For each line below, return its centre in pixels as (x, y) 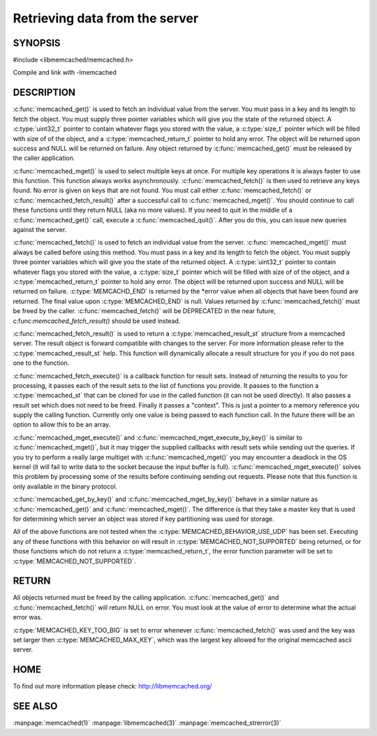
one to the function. (41, 363)
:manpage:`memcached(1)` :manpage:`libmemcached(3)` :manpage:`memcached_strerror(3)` (147, 723)
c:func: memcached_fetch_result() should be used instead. (97, 321)
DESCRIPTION (44, 93)
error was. (28, 617)
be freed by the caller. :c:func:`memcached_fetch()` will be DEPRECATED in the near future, (144, 311)
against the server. (40, 230)
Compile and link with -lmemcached (65, 73)
